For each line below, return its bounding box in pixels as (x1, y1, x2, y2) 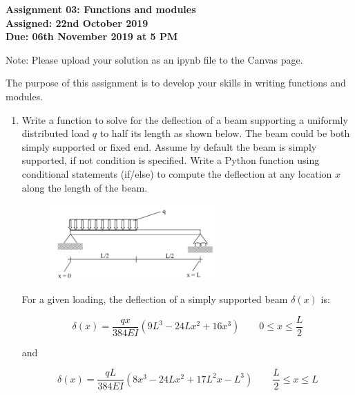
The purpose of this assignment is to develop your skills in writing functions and (6, 75, 346, 90)
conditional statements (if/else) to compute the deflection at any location (21, 166, 332, 181)
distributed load (21, 126, 90, 140)
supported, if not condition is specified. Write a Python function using (21, 153, 320, 167)
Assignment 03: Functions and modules (6, 2, 196, 16)
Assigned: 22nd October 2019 (6, 15, 148, 30)
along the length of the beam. (21, 180, 148, 194)
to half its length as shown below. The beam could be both (99, 126, 350, 140)
